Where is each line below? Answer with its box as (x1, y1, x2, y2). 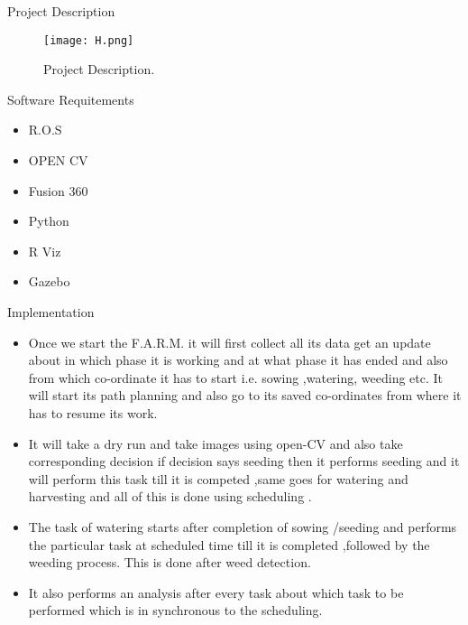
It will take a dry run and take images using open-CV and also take (28, 434, 403, 452)
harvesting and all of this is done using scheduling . (28, 487, 312, 506)
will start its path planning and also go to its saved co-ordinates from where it (28, 386, 462, 405)
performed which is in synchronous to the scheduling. (28, 601, 323, 620)
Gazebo (28, 272, 70, 291)
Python (28, 211, 69, 230)
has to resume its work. (28, 403, 158, 422)
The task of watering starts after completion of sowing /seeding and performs (28, 517, 457, 536)
